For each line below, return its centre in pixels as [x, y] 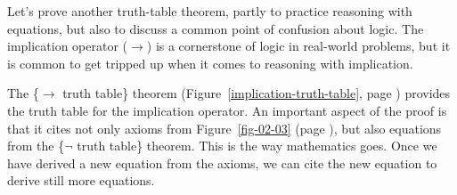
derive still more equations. [81, 180]
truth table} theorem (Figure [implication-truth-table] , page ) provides [257, 93]
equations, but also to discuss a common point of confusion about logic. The [216, 28]
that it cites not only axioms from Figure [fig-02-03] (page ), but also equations [224, 128]
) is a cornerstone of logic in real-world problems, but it [298, 46]
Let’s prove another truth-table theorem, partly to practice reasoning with [210, 11]
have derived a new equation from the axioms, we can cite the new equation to [222, 162]
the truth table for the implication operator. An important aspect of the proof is [227, 110]
